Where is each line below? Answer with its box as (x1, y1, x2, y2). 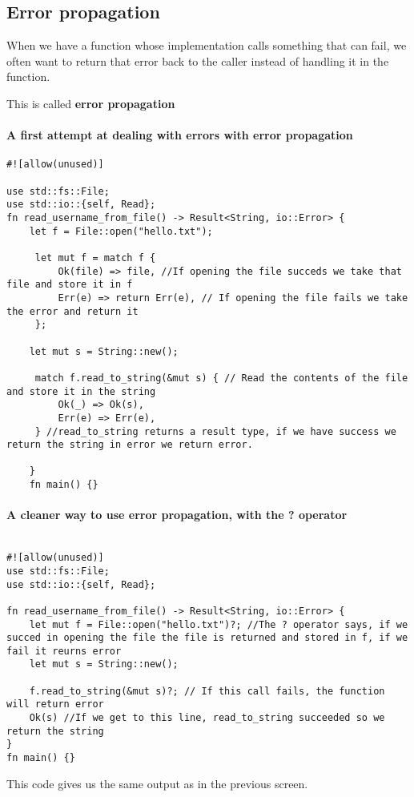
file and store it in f (6, 279, 133, 291)
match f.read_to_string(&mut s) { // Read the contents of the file (34, 372, 408, 384)
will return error (6, 698, 104, 710)
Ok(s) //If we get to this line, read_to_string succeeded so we (29, 712, 385, 724)
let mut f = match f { (34, 252, 156, 264)
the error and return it (6, 305, 139, 317)
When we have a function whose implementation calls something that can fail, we (6, 37, 407, 54)
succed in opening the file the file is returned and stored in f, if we (6, 632, 408, 644)
